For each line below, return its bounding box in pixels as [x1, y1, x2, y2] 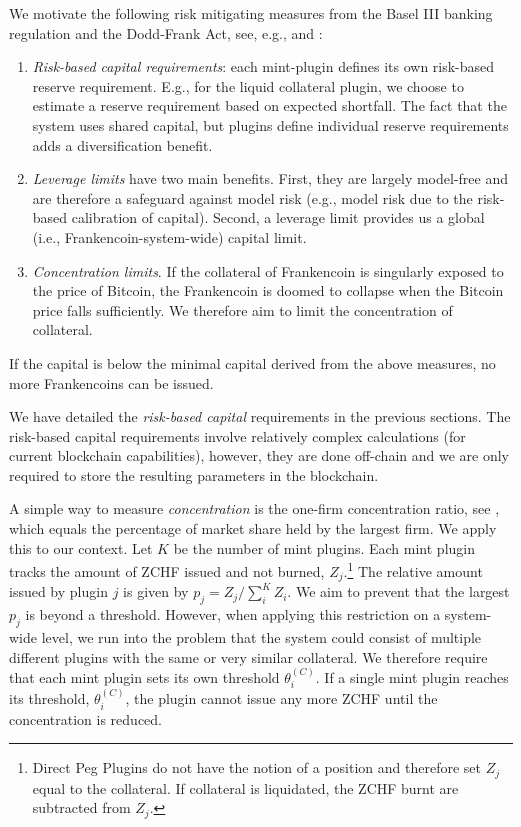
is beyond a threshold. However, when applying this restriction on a [25, 604, 441, 625]
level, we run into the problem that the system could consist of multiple [41, 626, 482, 647]
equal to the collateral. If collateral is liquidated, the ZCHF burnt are [32, 777, 459, 798]
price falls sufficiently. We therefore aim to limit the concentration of [32, 299, 453, 320]
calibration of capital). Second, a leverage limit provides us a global [71, 207, 485, 228]
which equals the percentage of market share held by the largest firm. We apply [9, 518, 497, 539]
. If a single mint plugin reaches [315, 666, 509, 687]
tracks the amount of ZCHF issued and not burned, [9, 560, 325, 581]
